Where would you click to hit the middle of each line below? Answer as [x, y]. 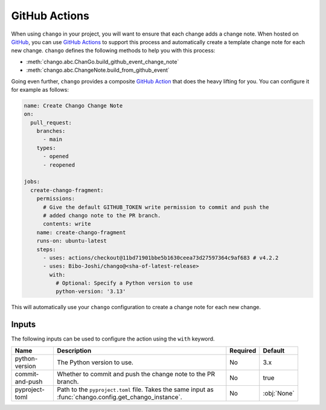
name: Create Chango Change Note [73, 105]
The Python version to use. [95, 362]
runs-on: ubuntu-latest [72, 241]
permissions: [56, 199]
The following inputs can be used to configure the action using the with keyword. [113, 339]
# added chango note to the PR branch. [102, 215]
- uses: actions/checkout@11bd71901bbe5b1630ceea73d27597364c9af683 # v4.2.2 [161, 258]
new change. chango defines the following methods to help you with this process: [113, 51]
